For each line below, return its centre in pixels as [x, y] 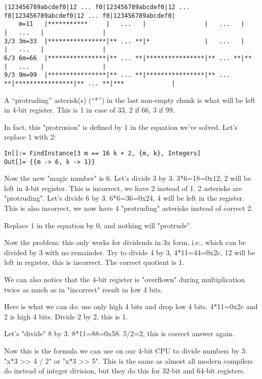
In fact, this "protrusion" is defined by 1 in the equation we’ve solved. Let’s [121, 127]
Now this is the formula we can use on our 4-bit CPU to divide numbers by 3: [126, 350]
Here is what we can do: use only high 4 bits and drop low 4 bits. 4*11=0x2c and [131, 306]
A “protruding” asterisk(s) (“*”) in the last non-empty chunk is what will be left [130, 100]
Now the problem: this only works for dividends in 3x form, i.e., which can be [125, 242]
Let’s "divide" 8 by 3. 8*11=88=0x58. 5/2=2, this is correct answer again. [119, 333]
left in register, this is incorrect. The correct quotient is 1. [94, 262]
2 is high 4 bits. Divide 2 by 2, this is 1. [66, 316]
